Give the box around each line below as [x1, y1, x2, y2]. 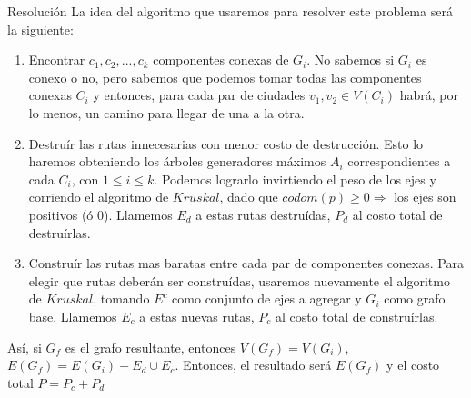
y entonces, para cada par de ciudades [93, 85, 306, 104]
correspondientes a [347, 152, 451, 171]
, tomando [93, 289, 150, 308]
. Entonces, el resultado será [175, 355, 332, 374]
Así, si [7, 337, 42, 356]
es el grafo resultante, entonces [65, 337, 236, 356]
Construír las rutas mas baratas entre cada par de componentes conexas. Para [28, 254, 464, 273]
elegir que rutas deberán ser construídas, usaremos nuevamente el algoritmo [28, 271, 450, 290]
